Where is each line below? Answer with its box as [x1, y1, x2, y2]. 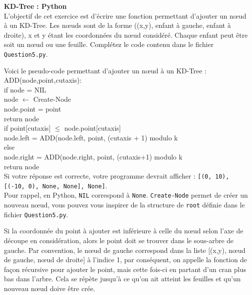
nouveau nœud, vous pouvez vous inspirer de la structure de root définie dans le [4, 200, 245, 210]
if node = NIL [4, 84, 46, 94]
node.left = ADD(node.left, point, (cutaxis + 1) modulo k [4, 132, 178, 142]
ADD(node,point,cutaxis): [4, 75, 82, 85]
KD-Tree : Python [4, 1, 67, 11]
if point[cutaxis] [4, 123, 51, 133]
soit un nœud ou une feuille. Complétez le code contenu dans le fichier [4, 39, 214, 49]
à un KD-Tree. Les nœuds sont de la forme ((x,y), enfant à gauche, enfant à [4, 20, 231, 30]
